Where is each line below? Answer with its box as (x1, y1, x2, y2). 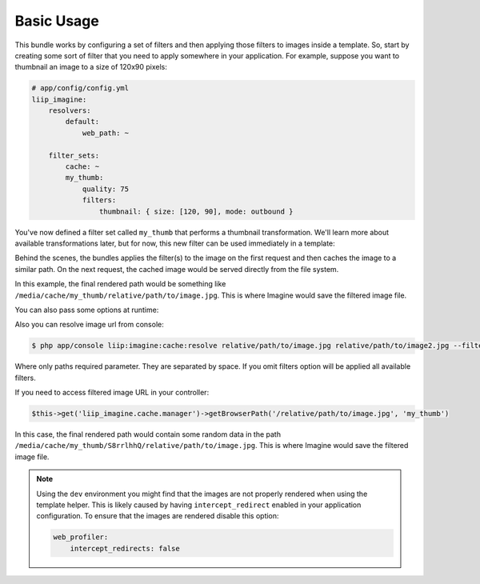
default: (65, 117, 100, 126)
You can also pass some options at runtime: (14, 305, 159, 314)
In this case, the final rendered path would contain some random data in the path (14, 430, 282, 439)
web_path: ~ (82, 128, 130, 138)
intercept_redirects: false (70, 544, 180, 553)
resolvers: (48, 106, 91, 115)
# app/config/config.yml (31, 84, 130, 93)
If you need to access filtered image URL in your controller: (14, 388, 210, 398)
